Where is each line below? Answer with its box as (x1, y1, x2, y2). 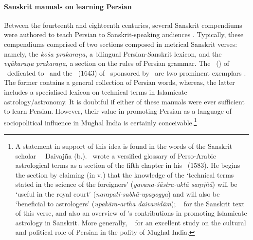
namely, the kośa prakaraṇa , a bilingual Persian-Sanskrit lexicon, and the (4, 48, 222, 59)
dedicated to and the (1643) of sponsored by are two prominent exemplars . (7, 67, 246, 78)
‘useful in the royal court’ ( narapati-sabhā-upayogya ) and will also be (15, 188, 220, 199)
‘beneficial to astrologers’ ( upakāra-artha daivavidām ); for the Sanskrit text (15, 198, 245, 208)
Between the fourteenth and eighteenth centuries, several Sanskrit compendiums (4, 20, 242, 30)
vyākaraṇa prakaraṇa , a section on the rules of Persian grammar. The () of (4, 58, 230, 68)
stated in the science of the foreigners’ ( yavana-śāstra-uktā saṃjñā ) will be (15, 179, 237, 189)
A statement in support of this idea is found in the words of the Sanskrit (15, 140, 233, 151)
